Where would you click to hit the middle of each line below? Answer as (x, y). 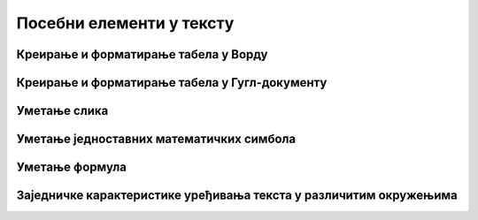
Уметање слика (62, 111)
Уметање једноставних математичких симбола (156, 139)
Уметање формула (72, 167)
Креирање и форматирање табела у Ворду (142, 54)
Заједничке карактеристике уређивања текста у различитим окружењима (237, 196)
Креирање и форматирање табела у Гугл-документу (172, 83)
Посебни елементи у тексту (125, 23)
